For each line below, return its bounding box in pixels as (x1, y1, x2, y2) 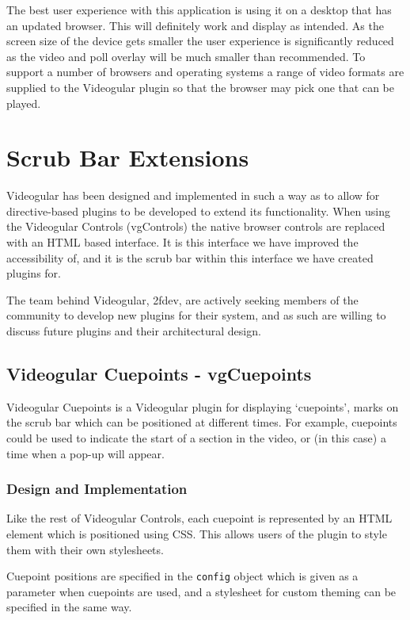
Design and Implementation (6, 479, 188, 499)
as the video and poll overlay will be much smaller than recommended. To (6, 48, 366, 64)
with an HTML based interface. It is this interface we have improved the (6, 234, 359, 251)
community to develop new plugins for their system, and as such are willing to (6, 307, 386, 323)
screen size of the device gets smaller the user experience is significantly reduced (6, 33, 394, 49)
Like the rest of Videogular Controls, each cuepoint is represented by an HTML (6, 510, 393, 526)
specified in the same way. (6, 599, 132, 615)
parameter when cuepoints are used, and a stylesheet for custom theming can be (6, 583, 397, 599)
